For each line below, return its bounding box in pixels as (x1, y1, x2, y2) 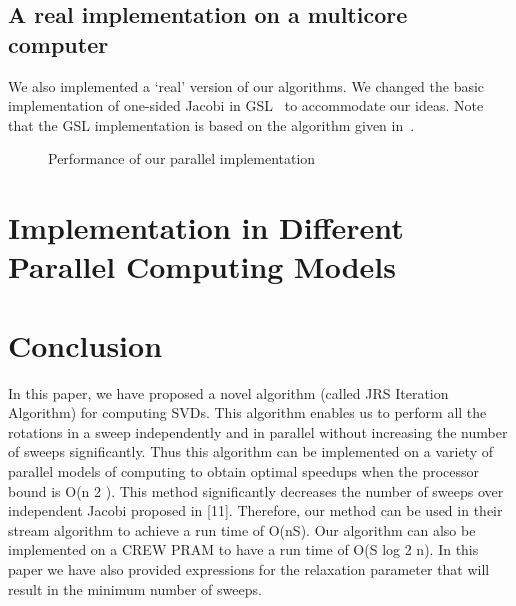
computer (8, 28, 109, 59)
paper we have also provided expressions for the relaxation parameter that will (8, 559, 490, 579)
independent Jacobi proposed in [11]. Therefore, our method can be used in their (8, 500, 503, 521)
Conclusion (8, 324, 163, 365)
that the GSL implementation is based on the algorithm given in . (8, 114, 415, 135)
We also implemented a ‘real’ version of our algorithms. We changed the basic (8, 75, 485, 96)
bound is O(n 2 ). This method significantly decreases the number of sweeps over (8, 480, 504, 501)
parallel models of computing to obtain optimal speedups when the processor (8, 461, 480, 482)
